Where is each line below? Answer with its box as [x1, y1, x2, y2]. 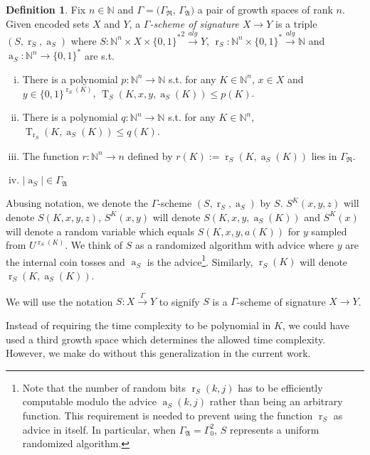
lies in [311, 148, 337, 163]
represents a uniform [229, 422, 319, 437]
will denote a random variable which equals [6, 223, 194, 238]
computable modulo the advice [22, 394, 157, 409]
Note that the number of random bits [22, 380, 186, 395]
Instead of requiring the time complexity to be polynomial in [6, 317, 271, 332]
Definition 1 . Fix [6, 2, 86, 16]
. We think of [65, 237, 123, 252]
